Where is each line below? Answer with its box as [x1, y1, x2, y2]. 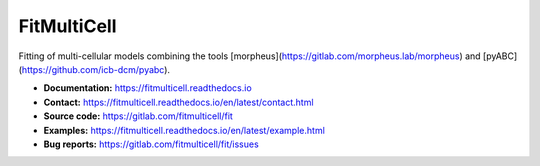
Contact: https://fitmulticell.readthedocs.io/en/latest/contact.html [43, 96, 314, 108]
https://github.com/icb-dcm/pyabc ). [21, 63, 170, 75]
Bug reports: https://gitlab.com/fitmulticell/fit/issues [43, 138, 259, 150]
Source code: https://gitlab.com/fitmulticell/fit [43, 110, 234, 122]
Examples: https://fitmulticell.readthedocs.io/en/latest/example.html [43, 124, 325, 136]
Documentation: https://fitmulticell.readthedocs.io [43, 82, 252, 94]
